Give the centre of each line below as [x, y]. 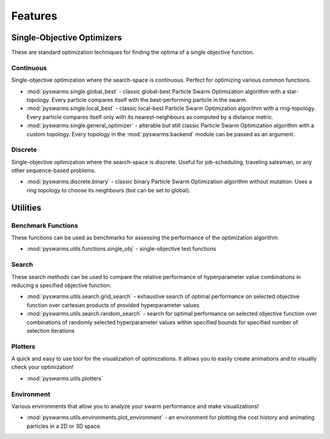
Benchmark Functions [45, 225]
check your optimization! [42, 367]
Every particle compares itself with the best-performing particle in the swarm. [149, 100]
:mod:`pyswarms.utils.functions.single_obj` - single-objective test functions [121, 249]
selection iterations [50, 330]
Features [34, 16]
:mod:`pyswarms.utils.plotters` [65, 378]
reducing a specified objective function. [61, 285]
